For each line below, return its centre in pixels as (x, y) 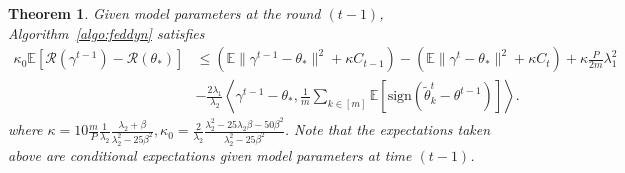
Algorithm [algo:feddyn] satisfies (106, 32)
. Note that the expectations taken (387, 129)
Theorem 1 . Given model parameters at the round (164, 13)
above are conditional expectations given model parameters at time (210, 154)
